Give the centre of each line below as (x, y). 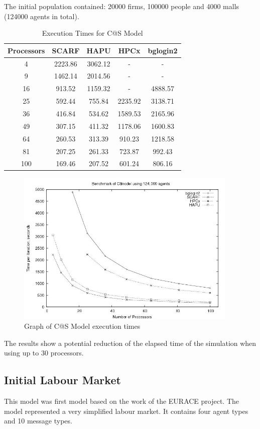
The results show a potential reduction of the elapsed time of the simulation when (130, 343)
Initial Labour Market (62, 380)
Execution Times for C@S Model (92, 33)
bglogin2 (163, 50)
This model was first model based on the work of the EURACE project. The (122, 401)
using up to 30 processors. (44, 353)
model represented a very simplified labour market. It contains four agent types (126, 411)
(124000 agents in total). (42, 16)
